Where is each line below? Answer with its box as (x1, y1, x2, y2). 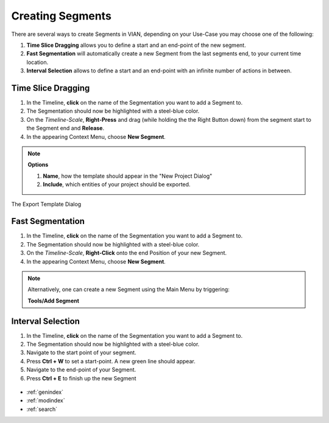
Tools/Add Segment (27, 297, 79, 304)
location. (26, 58, 49, 66)
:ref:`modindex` (26, 397, 65, 404)
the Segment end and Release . (26, 125, 105, 132)
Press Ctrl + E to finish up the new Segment (26, 374, 136, 382)
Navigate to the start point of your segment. (26, 349, 136, 356)
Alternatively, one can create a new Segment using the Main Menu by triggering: (27, 286, 230, 293)
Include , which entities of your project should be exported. (43, 181, 191, 188)
